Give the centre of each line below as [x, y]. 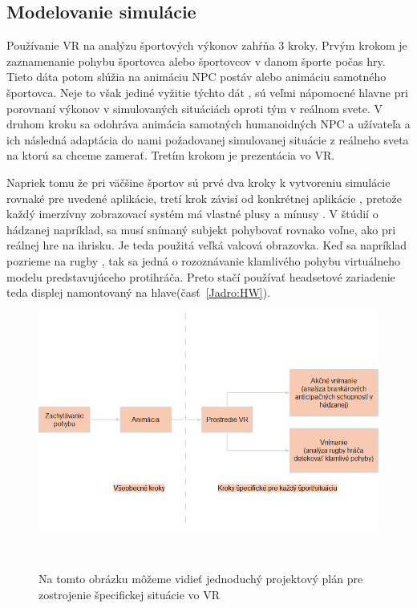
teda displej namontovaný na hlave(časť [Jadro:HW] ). [139, 292]
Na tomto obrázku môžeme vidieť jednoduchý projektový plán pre [201, 579]
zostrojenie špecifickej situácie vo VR [129, 594]
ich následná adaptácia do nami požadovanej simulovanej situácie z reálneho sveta [208, 139]
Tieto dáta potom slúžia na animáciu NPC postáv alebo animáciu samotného [196, 77]
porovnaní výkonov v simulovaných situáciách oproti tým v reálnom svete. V [194, 108]
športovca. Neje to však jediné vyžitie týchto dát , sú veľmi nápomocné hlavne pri [207, 92]
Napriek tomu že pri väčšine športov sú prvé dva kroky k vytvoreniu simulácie [198, 182]
